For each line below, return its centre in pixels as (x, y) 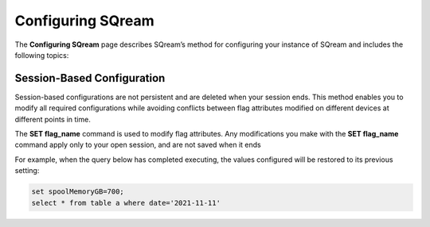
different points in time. (53, 119)
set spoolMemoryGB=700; (78, 192)
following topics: (42, 55)
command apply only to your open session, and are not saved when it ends (138, 145)
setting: (27, 171)
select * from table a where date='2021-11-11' (126, 203)
